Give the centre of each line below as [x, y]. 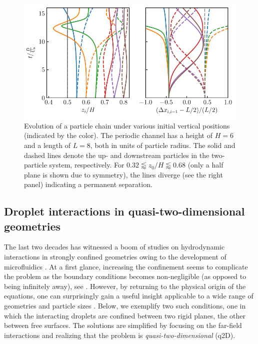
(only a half [205, 165]
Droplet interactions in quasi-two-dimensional [124, 211]
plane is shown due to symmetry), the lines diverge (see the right [123, 174]
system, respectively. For [87, 165]
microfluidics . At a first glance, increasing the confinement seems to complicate [126, 266]
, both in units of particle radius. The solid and [163, 145]
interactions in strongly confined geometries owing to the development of [115, 257]
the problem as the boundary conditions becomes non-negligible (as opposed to [125, 276]
